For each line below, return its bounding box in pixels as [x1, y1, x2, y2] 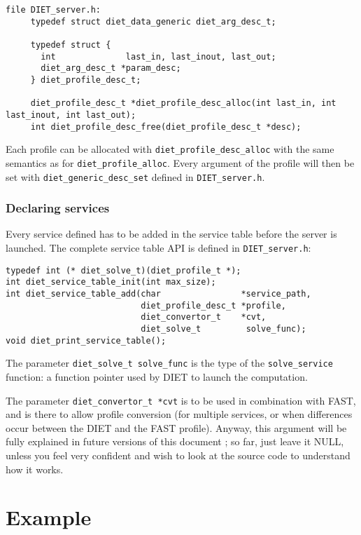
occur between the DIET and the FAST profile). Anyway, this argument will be [6, 420, 347, 435]
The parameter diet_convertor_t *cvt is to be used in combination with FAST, [6, 393, 356, 407]
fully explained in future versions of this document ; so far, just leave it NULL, [6, 434, 344, 449]
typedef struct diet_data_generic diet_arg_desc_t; [30, 16, 276, 27]
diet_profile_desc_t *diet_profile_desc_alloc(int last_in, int [30, 98, 337, 109]
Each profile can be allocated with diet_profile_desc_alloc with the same [6, 142, 334, 156]
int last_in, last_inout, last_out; [41, 51, 276, 62]
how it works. [6, 461, 64, 476]
